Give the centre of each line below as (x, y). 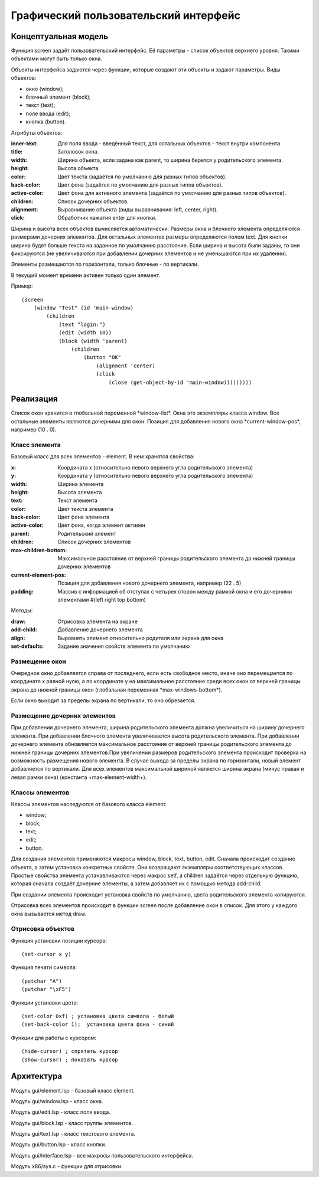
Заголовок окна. (78, 152)
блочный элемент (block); (58, 97)
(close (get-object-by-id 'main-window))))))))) (180, 382)
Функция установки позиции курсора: (59, 940)
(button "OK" (102, 358)
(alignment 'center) (126, 366)
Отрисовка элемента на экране (98, 621)
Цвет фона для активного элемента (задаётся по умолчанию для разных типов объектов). (172, 193)
